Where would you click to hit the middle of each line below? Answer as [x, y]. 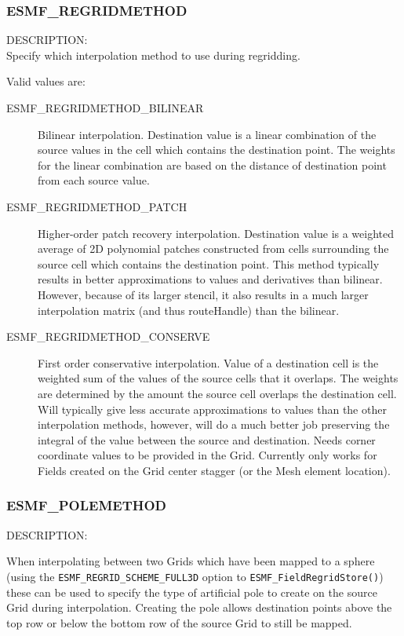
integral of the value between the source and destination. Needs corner [207, 439]
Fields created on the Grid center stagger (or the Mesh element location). [214, 470]
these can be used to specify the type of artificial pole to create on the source [192, 592]
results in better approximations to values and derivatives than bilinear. [210, 279]
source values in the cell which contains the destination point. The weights [217, 150]
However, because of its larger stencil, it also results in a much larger [203, 294]
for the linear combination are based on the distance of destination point [212, 164]
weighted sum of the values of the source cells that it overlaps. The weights [218, 378]
